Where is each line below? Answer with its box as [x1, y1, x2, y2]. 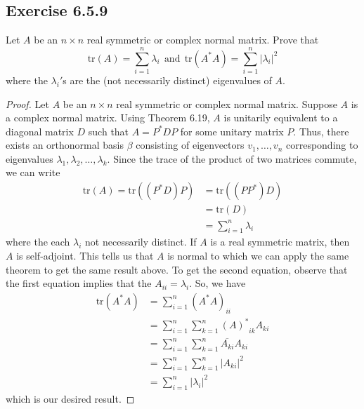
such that [88, 123, 129, 138]
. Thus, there [293, 123, 349, 138]
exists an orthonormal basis [6, 138, 124, 152]
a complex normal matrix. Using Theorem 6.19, [6, 110, 210, 125]
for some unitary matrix [180, 123, 284, 138]
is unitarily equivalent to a [223, 110, 338, 125]
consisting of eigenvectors [136, 138, 245, 152]
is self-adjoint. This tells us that [16, 248, 154, 263]
